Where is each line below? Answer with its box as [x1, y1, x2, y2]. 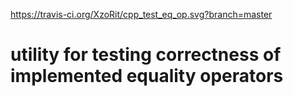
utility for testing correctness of [10, 44, 282, 66]
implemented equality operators [10, 65, 284, 88]
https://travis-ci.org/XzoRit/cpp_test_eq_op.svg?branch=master [10, 9, 273, 20]
